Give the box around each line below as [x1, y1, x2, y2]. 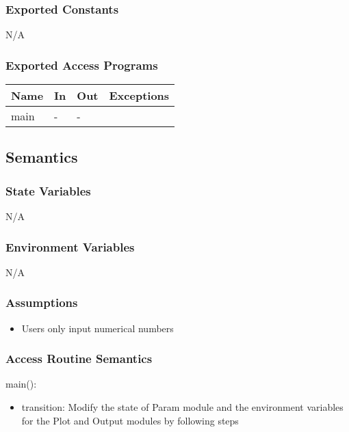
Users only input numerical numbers [21, 321, 174, 335]
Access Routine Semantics [5, 350, 153, 367]
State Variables [5, 182, 91, 199]
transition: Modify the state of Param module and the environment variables [21, 400, 344, 414]
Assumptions [5, 294, 78, 311]
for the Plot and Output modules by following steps [21, 413, 239, 427]
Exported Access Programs [5, 56, 158, 73]
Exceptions [109, 87, 170, 104]
